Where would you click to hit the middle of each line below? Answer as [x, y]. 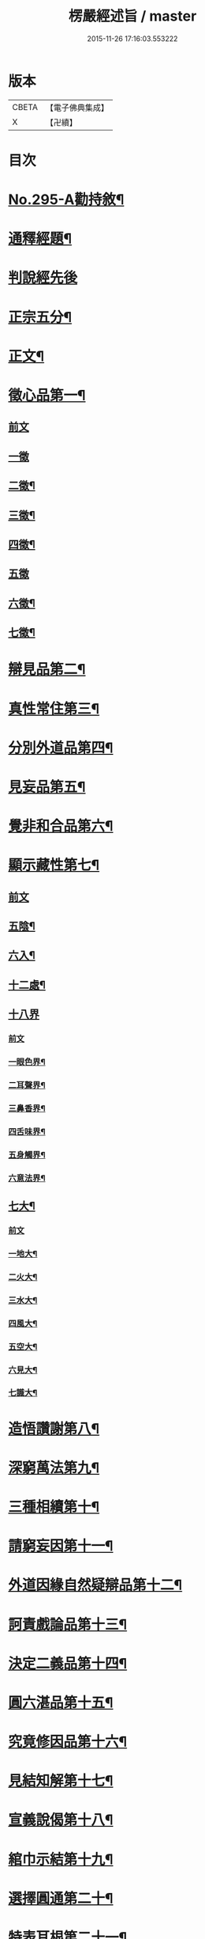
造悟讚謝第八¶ [54, 1428]
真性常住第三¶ [54, 708]
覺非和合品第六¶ [61, 826]
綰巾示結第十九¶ [61, 1859]
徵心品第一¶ [47, 396]
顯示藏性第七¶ [54, 865]
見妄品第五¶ [47, 787]
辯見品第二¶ [47, 670]
